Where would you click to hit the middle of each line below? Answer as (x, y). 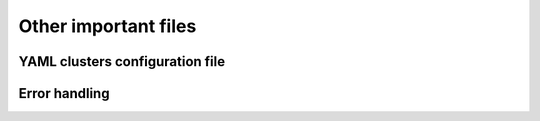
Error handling (64, 93)
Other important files (107, 26)
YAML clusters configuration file (122, 61)
